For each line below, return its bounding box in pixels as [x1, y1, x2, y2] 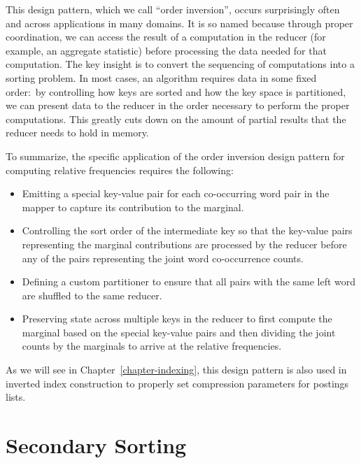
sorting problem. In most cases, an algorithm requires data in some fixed [6, 70, 317, 85]
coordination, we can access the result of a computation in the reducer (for [6, 29, 326, 44]
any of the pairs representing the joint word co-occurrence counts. [22, 250, 304, 265]
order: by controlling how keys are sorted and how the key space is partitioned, [6, 84, 346, 99]
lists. [6, 390, 26, 404]
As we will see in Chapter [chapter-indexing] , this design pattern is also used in [6, 362, 347, 377]
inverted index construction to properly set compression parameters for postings [6, 376, 349, 390]
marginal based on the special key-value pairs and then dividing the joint [22, 325, 336, 339]
